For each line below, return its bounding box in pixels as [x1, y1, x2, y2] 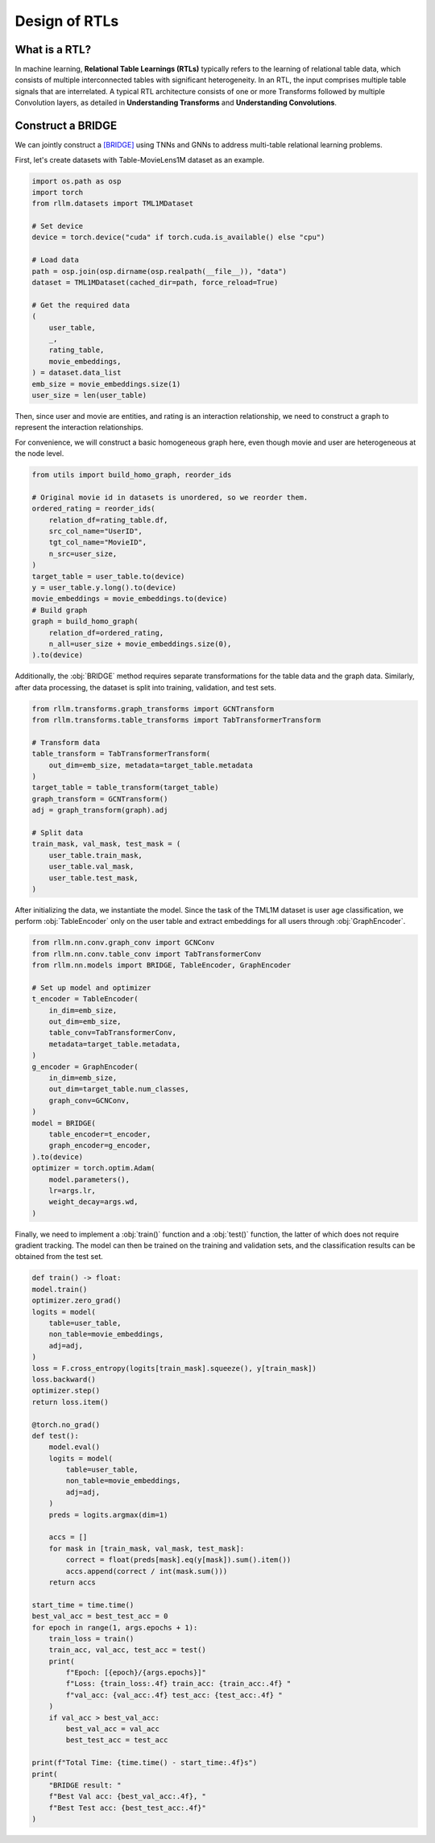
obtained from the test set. [14, 1252, 104, 1261]
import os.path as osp [31, 176, 122, 185]
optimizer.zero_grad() [31, 1296, 122, 1305]
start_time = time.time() [31, 1600, 135, 1609]
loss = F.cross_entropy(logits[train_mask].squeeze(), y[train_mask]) [31, 1364, 317, 1373]
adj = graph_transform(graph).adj [31, 806, 168, 815]
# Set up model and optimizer [31, 983, 151, 992]
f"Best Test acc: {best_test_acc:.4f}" [48, 1803, 207, 1812]
